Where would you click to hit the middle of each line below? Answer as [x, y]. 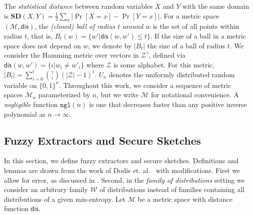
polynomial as [25, 114]
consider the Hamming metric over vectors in [71, 55]
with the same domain [216, 6]
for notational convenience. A [195, 95]
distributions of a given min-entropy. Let [65, 199]
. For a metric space [189, 15]
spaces [13, 95]
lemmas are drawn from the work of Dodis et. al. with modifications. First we [122, 170]
